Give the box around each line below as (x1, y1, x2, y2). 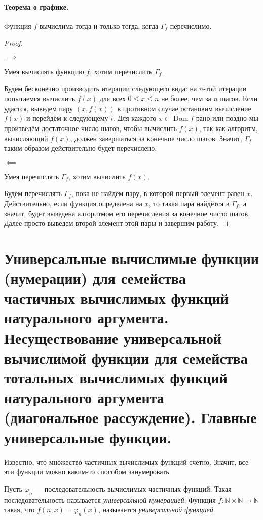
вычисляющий (4, 133, 48, 143)
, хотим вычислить (68, 171, 126, 181)
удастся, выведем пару (4, 103, 73, 113)
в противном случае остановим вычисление (117, 103, 251, 113)
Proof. (4, 38, 23, 48)
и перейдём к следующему (26, 113, 108, 123)
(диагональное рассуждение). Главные (4, 407, 257, 428)
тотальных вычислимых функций (4, 367, 228, 388)
